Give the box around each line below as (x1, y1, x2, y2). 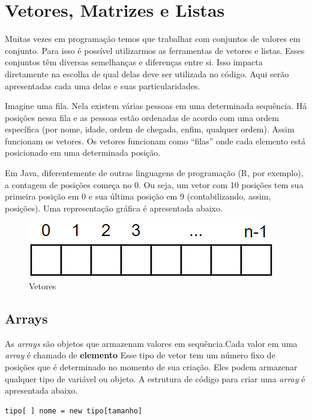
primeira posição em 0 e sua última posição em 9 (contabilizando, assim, (5, 190, 271, 203)
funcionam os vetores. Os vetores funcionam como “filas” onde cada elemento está (5, 134, 305, 147)
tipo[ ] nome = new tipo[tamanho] (5, 406, 143, 415)
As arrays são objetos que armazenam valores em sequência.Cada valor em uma (5, 337, 298, 349)
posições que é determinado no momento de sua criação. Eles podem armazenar (5, 361, 298, 373)
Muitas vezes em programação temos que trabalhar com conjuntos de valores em (5, 32, 301, 45)
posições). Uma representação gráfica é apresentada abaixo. (5, 201, 223, 214)
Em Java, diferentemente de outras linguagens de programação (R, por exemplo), (5, 167, 304, 179)
